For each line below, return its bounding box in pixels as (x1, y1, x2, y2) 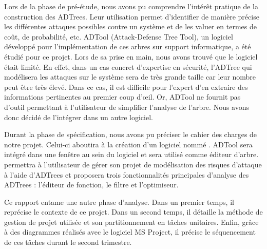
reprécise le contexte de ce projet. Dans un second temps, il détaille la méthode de (4, 206, 263, 217)
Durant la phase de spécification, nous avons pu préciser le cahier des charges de (4, 129, 257, 140)
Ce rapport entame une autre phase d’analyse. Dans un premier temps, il (4, 196, 234, 207)
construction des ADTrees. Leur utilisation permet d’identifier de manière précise (4, 11, 259, 22)
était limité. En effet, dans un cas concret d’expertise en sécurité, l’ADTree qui (4, 61, 252, 72)
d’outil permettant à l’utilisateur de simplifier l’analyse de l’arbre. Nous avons (4, 101, 250, 112)
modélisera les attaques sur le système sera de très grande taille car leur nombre (4, 71, 256, 82)
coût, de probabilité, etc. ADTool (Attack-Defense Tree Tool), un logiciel (4, 31, 233, 42)
